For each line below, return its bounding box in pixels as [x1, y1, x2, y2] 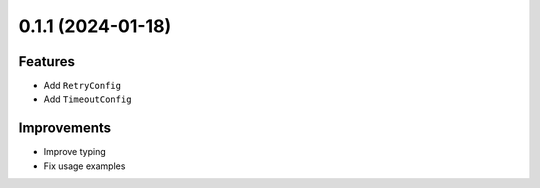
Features [18, 53, 75, 70]
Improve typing [43, 146, 106, 158]
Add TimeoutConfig [43, 93, 132, 105]
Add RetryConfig [43, 80, 122, 92]
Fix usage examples [43, 160, 126, 172]
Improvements [18, 120, 112, 137]
